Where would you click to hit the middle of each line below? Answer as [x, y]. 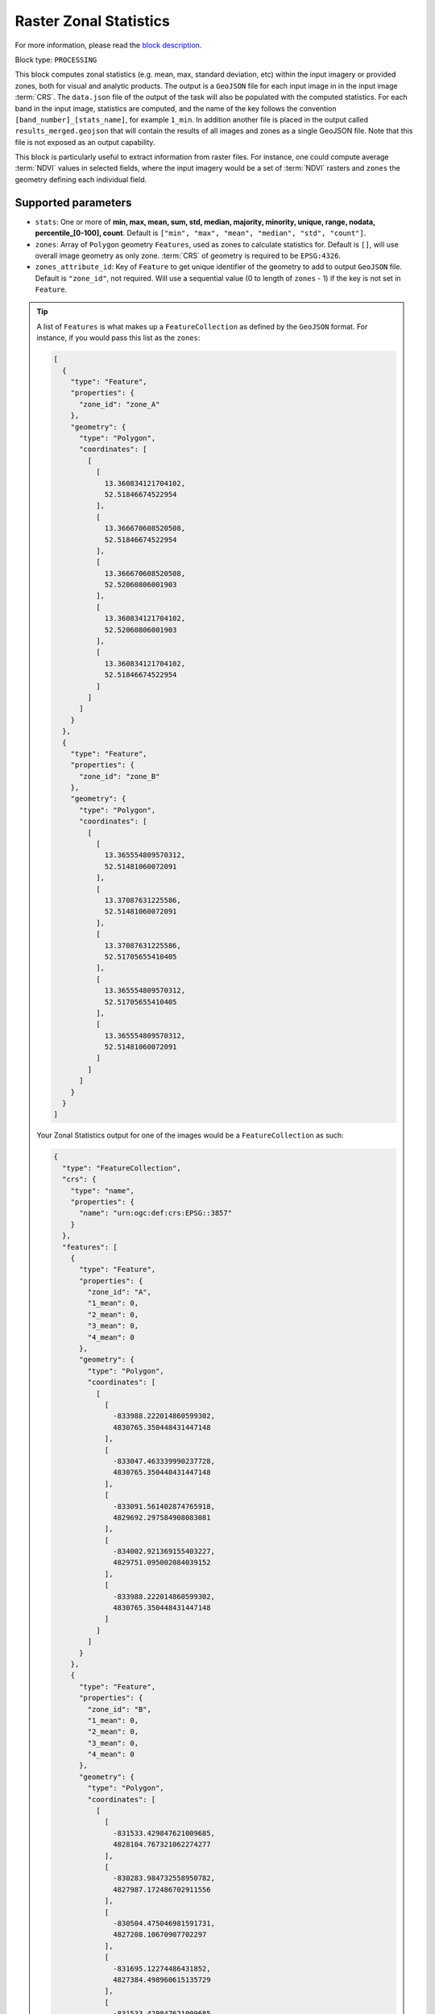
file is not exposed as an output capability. [85, 142]
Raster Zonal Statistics [93, 21]
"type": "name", [102, 1191]
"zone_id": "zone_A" [120, 404]
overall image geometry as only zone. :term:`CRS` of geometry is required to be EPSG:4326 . [188, 255]
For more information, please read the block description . [108, 45]
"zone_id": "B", [120, 1709]
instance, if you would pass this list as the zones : [118, 338]
